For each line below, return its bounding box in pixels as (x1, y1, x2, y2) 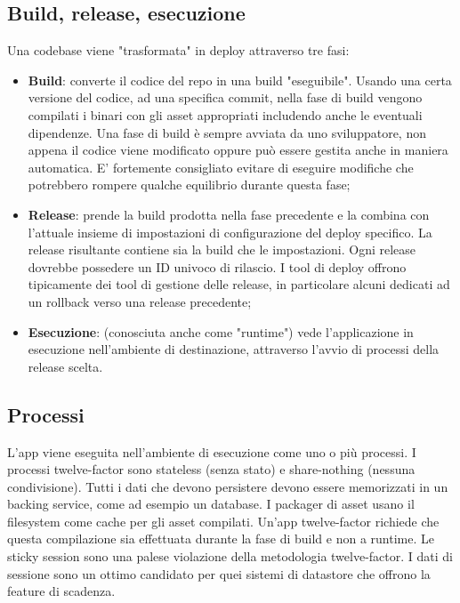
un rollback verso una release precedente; (28, 292, 252, 310)
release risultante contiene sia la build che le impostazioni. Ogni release (28, 240, 416, 259)
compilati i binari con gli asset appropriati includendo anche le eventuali (28, 105, 423, 124)
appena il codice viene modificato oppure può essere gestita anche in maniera (28, 141, 448, 159)
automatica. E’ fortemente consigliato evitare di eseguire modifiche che (28, 157, 414, 176)
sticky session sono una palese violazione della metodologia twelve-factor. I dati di (7, 547, 453, 566)
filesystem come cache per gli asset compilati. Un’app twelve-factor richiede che (7, 511, 440, 530)
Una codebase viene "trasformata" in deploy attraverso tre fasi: (7, 41, 350, 60)
